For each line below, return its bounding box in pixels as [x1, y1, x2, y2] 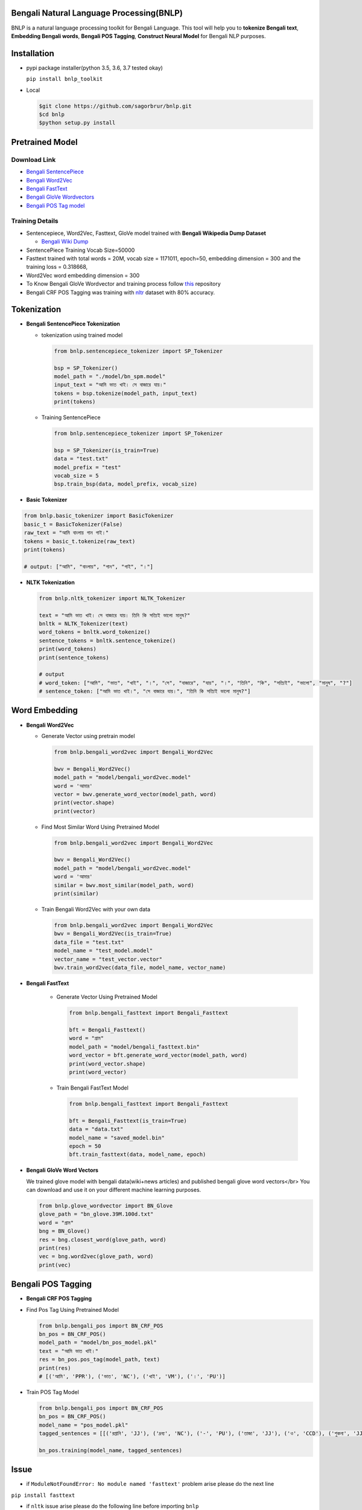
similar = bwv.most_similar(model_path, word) [54, 882, 194, 888]
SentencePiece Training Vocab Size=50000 [26, 246, 135, 254]
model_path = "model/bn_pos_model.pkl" [39, 1339, 157, 1346]
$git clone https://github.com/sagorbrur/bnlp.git [39, 103, 192, 109]
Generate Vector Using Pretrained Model [56, 994, 158, 1001]
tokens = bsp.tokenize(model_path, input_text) [54, 390, 197, 397]
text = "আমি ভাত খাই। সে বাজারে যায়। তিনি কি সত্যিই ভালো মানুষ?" [39, 612, 191, 618]
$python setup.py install [39, 120, 116, 126]
